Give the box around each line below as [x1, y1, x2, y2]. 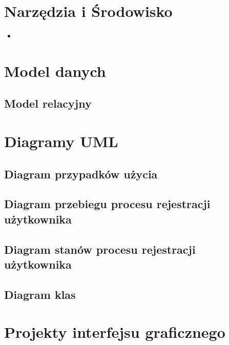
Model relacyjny [4, 95, 92, 111]
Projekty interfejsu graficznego [4, 321, 225, 342]
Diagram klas [4, 286, 76, 302]
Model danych [4, 60, 106, 81]
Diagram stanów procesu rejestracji [4, 241, 196, 257]
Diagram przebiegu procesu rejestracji [4, 196, 211, 212]
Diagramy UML [4, 131, 118, 152]
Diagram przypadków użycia [4, 166, 158, 181]
